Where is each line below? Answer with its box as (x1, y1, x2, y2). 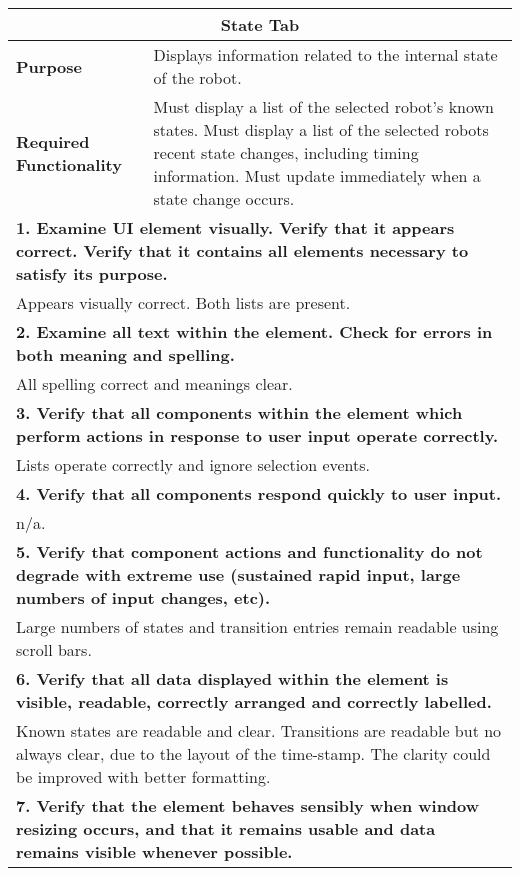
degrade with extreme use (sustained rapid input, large (16, 563, 461, 586)
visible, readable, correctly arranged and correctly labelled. (16, 690, 492, 713)
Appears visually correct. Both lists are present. (16, 291, 351, 314)
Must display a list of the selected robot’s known (153, 95, 495, 118)
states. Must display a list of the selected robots (153, 118, 489, 141)
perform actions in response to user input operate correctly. (16, 424, 498, 447)
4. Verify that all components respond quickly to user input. (16, 482, 502, 505)
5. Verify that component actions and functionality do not (16, 540, 483, 563)
